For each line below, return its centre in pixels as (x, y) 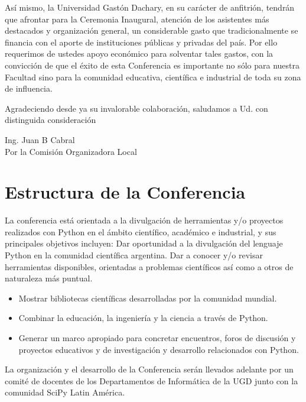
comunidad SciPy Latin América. (65, 392)
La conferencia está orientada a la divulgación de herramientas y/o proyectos (144, 220)
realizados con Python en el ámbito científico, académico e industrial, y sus (141, 231)
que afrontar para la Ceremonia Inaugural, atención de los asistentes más (137, 19)
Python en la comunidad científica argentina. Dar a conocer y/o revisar (134, 255)
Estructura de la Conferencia (125, 192)
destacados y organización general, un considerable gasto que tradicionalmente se (152, 30)
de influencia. (29, 88)
